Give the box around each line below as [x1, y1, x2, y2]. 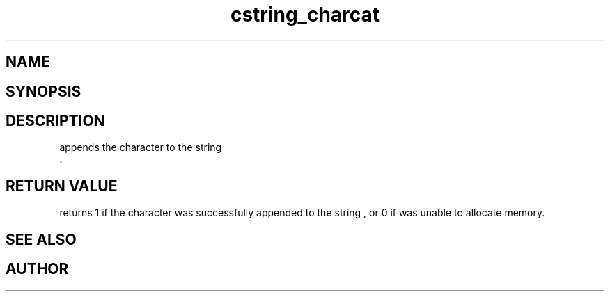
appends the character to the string [59, 141, 222, 154]
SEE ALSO [6, 230, 77, 248]
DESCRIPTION [6, 112, 105, 130]
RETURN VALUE [6, 177, 118, 195]
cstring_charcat [230, 3, 380, 26]
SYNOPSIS [6, 82, 81, 100]
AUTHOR [6, 260, 69, 278]
